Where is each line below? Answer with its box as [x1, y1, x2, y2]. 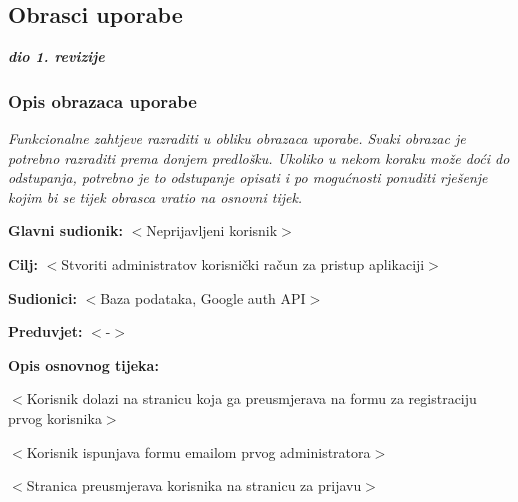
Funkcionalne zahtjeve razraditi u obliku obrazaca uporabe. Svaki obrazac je [8, 128, 466, 149]
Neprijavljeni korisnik [146, 220, 278, 241]
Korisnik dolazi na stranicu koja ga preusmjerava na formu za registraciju [26, 388, 477, 409]
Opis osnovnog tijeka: [8, 354, 159, 375]
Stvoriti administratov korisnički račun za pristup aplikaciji [61, 253, 425, 274]
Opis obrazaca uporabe [8, 88, 197, 113]
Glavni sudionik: [8, 220, 123, 241]
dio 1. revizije [8, 46, 105, 67]
